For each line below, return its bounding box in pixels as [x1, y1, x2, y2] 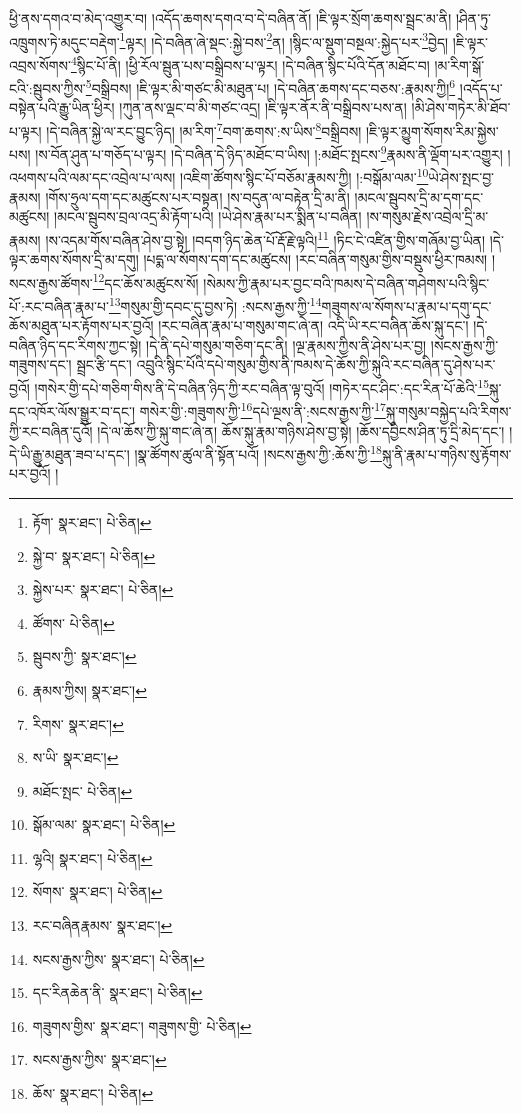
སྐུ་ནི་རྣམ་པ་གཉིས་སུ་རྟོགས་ [381, 443, 512, 464]
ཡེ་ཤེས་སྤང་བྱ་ [428, 167, 495, 188]
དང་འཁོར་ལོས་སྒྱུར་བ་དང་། [9, 400, 136, 421]
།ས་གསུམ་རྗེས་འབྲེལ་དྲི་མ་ [366, 206, 489, 227]
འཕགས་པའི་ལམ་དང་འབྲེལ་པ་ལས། [9, 167, 176, 188]
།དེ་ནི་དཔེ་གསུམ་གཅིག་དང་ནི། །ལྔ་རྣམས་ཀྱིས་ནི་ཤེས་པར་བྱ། [146, 334, 427, 355]
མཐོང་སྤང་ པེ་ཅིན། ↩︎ [32, 780, 133, 801]
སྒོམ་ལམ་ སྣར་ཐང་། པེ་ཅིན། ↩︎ [32, 814, 176, 835]
